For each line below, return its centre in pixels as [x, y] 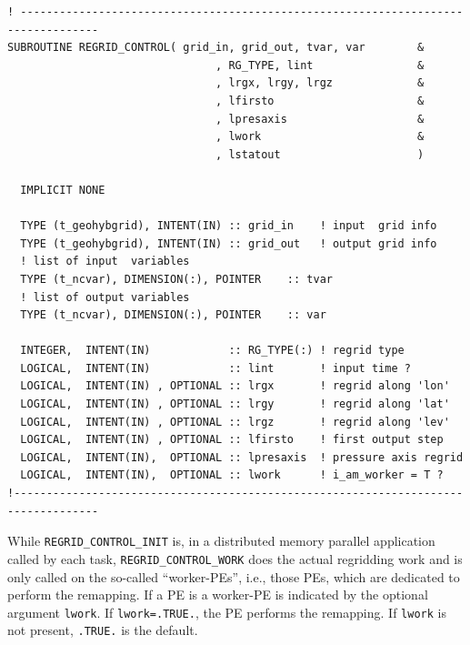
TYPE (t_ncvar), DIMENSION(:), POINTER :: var [173, 315]
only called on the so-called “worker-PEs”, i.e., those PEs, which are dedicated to [234, 576]
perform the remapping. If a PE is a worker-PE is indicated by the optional [218, 595]
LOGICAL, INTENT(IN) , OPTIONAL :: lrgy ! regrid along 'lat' [235, 404]
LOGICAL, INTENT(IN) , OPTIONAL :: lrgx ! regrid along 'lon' [235, 386]
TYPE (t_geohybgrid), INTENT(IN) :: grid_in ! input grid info [229, 226]
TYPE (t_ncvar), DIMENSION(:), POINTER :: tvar [176, 279]
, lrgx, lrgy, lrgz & [320, 83]
